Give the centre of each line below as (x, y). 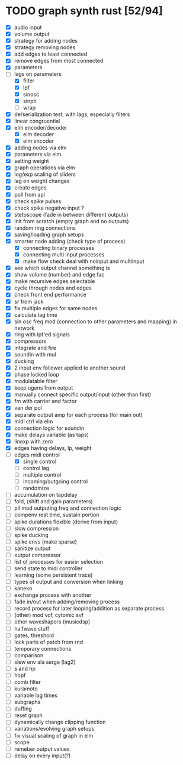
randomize (36, 488)
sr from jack (29, 301)
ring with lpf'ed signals (42, 334)
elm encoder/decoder (41, 127)
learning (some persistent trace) (53, 575)
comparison (29, 655)
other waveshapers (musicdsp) (52, 622)
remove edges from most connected (59, 61)
